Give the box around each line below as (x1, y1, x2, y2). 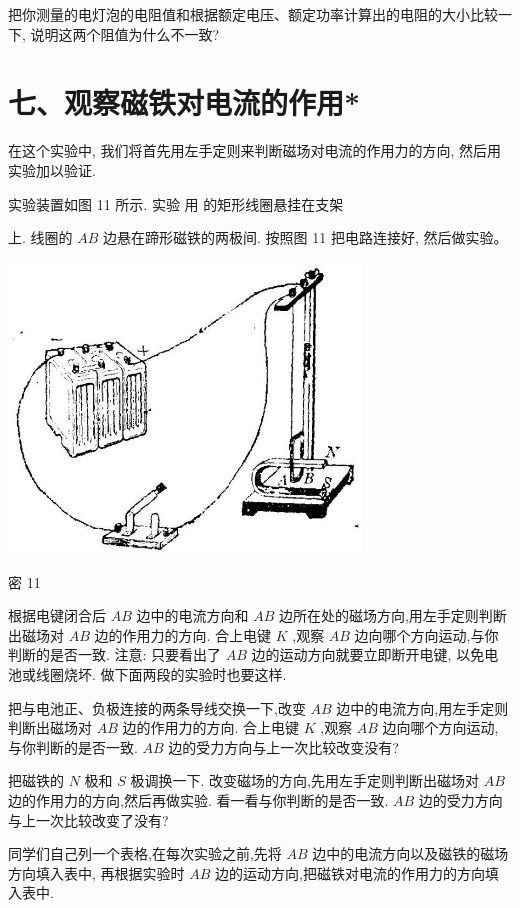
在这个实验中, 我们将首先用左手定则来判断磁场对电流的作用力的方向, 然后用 (8, 140, 502, 161)
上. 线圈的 (8, 227, 73, 248)
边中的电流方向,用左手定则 (336, 697, 509, 718)
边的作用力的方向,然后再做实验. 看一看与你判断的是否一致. (8, 790, 389, 810)
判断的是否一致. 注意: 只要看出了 (8, 644, 222, 665)
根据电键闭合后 (8, 605, 106, 626)
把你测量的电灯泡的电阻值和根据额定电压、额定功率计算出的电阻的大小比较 (8, 4, 498, 24)
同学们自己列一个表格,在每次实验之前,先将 (8, 843, 282, 864)
